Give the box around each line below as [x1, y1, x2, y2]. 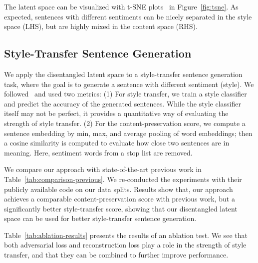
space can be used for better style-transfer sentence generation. [4, 213, 197, 223]
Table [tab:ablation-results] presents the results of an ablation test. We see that [4, 229, 248, 240]
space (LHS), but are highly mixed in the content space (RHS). [4, 21, 198, 31]
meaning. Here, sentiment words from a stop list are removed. [4, 147, 193, 157]
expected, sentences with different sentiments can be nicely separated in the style [4, 11, 252, 21]
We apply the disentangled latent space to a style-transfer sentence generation [4, 68, 243, 79]
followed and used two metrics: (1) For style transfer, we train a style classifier [4, 88, 247, 99]
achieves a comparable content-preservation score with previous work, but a [4, 193, 235, 204]
